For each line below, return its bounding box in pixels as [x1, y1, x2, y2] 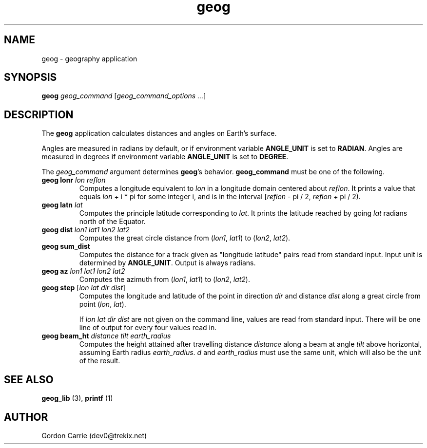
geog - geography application [41, 54, 137, 63]
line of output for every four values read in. [79, 323, 217, 332]
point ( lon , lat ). [79, 300, 126, 309]
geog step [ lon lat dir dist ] [41, 283, 126, 292]
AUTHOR [4, 411, 48, 423]
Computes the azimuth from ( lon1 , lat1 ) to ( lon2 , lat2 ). [79, 275, 250, 284]
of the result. [79, 356, 120, 365]
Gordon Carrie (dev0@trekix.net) [41, 431, 147, 440]
